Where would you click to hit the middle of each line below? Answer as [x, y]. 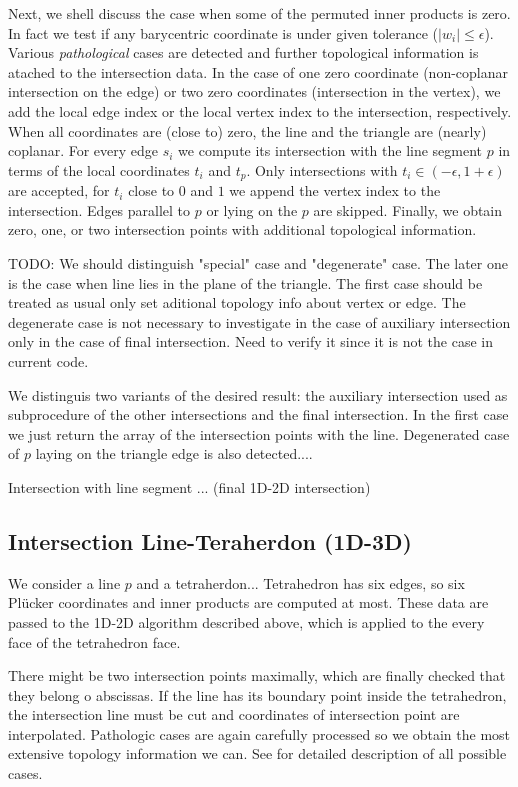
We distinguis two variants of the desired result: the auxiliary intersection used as [258, 394]
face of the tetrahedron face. [94, 641]
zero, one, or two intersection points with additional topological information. [242, 229]
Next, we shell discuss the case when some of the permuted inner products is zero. [259, 13]
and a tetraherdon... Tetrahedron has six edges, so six [300, 582]
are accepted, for [59, 190]
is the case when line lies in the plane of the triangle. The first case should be [245, 282]
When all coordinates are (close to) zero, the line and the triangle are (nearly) [247, 130]
